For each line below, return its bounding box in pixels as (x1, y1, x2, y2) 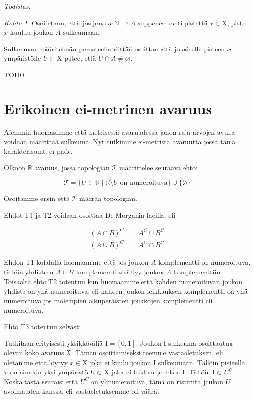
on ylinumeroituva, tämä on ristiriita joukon (91, 376, 224, 386)
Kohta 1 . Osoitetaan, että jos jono (4, 17, 106, 27)
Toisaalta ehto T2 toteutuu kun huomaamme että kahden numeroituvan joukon (4, 276, 243, 286)
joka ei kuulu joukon (90, 357, 151, 367)
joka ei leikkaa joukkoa (111, 367, 180, 377)
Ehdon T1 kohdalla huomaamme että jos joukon (4, 257, 149, 267)
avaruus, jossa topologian (34, 162, 110, 173)
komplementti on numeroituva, (158, 257, 251, 267)
